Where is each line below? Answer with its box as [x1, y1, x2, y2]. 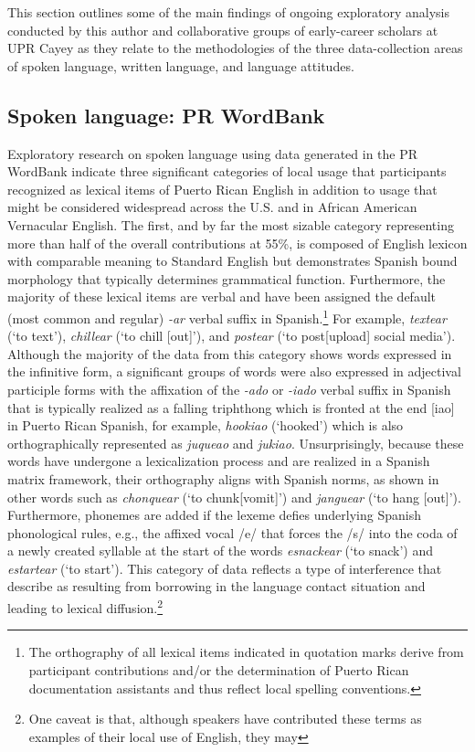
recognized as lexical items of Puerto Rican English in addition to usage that [7, 179, 438, 198]
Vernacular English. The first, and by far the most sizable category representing [7, 215, 454, 234]
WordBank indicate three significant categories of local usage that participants [7, 162, 447, 181]
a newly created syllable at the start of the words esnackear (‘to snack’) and [7, 541, 434, 560]
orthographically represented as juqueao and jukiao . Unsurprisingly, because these [7, 433, 464, 452]
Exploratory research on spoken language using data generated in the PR [7, 143, 418, 163]
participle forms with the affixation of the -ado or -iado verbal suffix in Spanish [7, 379, 451, 398]
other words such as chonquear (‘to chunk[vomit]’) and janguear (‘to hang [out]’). [7, 487, 461, 506]
